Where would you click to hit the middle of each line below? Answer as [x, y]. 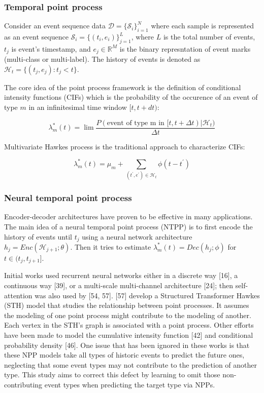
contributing [23, 384]
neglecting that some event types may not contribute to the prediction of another [131, 364]
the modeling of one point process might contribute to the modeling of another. [128, 315]
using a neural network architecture [137, 236]
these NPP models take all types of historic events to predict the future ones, [124, 355]
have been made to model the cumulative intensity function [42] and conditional [129, 335]
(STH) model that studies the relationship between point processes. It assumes [127, 305]
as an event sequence [36, 37]
